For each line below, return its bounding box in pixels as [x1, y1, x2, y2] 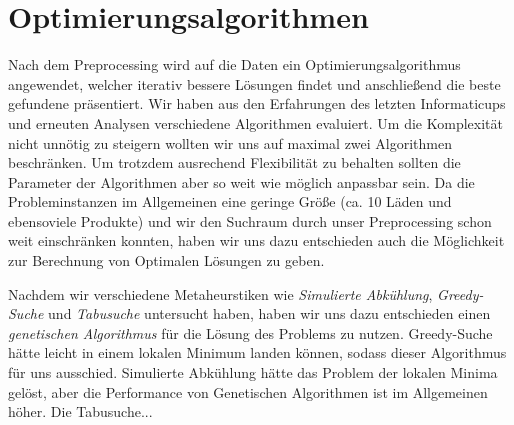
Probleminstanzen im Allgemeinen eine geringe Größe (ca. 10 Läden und [8, 191, 452, 212]
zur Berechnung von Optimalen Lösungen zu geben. [8, 250, 325, 271]
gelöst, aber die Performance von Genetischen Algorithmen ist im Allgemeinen [8, 381, 488, 402]
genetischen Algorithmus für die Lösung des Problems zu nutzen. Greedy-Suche [8, 322, 493, 343]
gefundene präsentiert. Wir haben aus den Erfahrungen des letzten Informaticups [8, 93, 506, 114]
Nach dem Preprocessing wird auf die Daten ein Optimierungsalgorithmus [8, 54, 461, 75]
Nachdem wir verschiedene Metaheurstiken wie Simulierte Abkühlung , [8, 283, 433, 304]
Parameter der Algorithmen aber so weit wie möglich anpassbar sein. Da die [8, 171, 475, 192]
